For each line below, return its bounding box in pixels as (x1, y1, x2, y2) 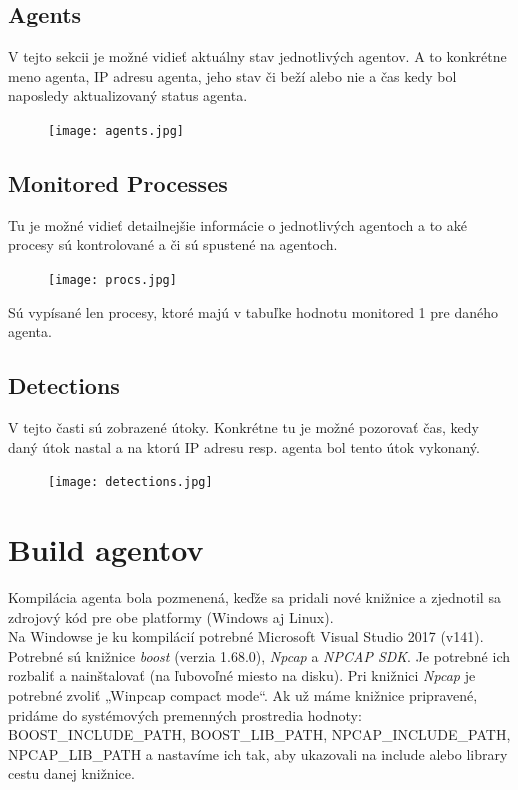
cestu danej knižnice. (8, 763, 135, 784)
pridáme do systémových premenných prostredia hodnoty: (8, 704, 362, 725)
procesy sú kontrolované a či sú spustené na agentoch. (8, 234, 338, 255)
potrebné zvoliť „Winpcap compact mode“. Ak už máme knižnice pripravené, (8, 685, 478, 706)
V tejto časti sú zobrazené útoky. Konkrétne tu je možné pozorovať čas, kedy (8, 417, 479, 438)
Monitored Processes (8, 168, 228, 199)
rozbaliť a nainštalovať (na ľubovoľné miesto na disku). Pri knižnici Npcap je (8, 665, 476, 686)
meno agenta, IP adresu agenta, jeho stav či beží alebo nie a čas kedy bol (8, 65, 457, 86)
